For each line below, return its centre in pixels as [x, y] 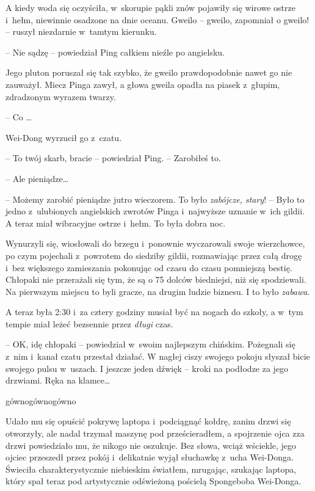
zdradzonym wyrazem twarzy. [61, 96]
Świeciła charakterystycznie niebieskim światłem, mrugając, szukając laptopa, [151, 469]
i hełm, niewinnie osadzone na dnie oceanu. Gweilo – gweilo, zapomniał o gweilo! [157, 19]
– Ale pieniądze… [37, 178]
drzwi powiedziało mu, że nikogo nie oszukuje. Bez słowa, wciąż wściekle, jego [151, 445]
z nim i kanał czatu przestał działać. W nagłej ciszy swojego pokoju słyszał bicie [158, 356]
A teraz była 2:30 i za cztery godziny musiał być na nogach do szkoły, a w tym [154, 312]
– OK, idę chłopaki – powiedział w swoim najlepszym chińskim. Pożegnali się [150, 344]
